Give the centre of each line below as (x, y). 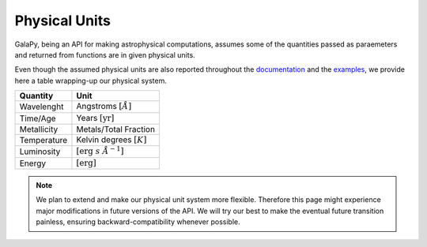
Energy (33, 163)
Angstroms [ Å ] (104, 107)
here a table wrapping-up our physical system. (91, 80)
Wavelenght (42, 107)
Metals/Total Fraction (116, 129)
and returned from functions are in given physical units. (105, 54)
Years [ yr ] (95, 118)
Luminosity (40, 152)
